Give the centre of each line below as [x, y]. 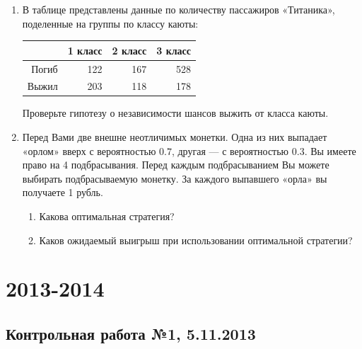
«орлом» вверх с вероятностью [89, 150]
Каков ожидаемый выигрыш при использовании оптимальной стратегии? [196, 240]
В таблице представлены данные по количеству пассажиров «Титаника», [179, 9]
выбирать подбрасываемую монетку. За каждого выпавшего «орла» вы [175, 178]
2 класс [129, 50]
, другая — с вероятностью [230, 150]
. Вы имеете [330, 150]
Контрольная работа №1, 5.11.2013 [131, 333]
